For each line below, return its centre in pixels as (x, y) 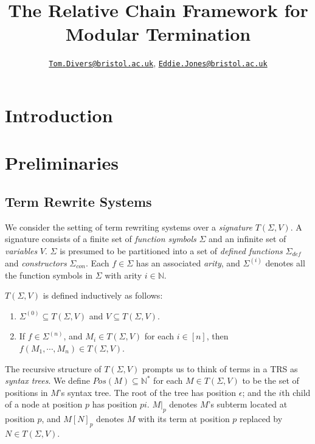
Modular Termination (158, 34)
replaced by (261, 419)
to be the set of (271, 380)
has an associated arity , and (188, 262)
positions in (26, 392)
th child (296, 392)
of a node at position (44, 404)
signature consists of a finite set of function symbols (101, 239)
